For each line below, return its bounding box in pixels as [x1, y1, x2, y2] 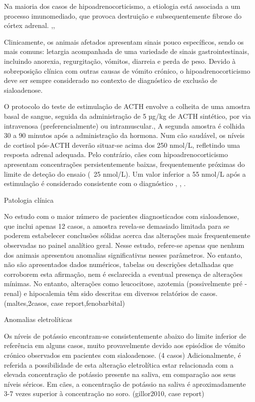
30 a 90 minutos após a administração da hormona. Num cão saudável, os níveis [4, 130, 245, 140]
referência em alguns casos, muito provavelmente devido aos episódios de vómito [4, 340, 245, 350]
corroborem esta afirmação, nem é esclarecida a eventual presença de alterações [4, 268, 243, 279]
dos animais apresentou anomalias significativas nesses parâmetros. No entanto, [4, 249, 243, 260]
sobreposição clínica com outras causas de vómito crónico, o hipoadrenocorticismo [4, 65, 251, 76]
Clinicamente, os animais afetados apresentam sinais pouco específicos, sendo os [4, 36, 244, 47]
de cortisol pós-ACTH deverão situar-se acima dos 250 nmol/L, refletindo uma [4, 139, 240, 150]
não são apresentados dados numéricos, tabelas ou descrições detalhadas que [4, 259, 234, 269]
